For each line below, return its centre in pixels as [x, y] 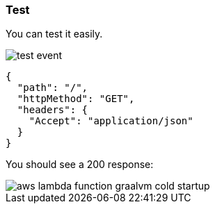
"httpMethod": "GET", [76, 99]
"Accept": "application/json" [111, 121]
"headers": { [53, 110]
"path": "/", [53, 88]
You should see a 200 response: [80, 165]
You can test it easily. [54, 34]
